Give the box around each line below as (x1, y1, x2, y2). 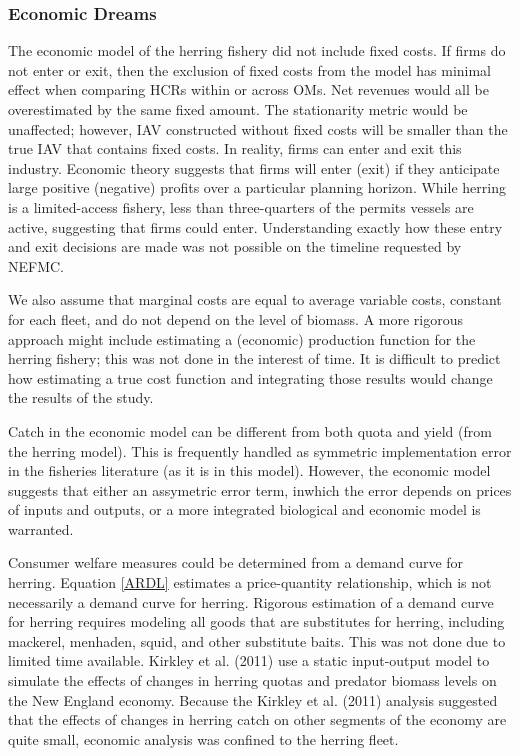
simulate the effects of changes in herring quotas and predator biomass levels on (8, 670, 497, 691)
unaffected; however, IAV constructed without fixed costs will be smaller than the (8, 118, 508, 139)
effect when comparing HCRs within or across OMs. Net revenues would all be (8, 79, 489, 100)
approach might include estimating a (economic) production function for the (8, 328, 476, 349)
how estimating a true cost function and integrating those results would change (8, 367, 493, 388)
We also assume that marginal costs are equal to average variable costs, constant (8, 289, 502, 310)
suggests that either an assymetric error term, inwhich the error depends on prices (8, 479, 512, 500)
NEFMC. (8, 255, 65, 276)
